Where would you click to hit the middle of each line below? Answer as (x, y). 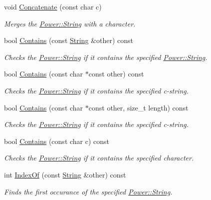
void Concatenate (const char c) (53, 6)
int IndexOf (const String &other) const (65, 174)
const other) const (116, 74)
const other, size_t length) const (138, 107)
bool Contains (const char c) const (57, 141)
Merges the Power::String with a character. (70, 23)
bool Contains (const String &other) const (69, 40)
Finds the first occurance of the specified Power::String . (88, 191)
